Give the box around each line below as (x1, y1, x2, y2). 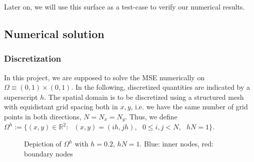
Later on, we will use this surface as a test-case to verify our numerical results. (4, 2, 245, 12)
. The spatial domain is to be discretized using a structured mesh (44, 91, 244, 102)
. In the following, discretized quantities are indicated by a (71, 82, 250, 92)
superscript (4, 91, 38, 102)
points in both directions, (4, 111, 81, 121)
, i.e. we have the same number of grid (130, 101, 248, 112)
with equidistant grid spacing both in (4, 101, 118, 112)
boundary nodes (24, 148, 73, 158)
